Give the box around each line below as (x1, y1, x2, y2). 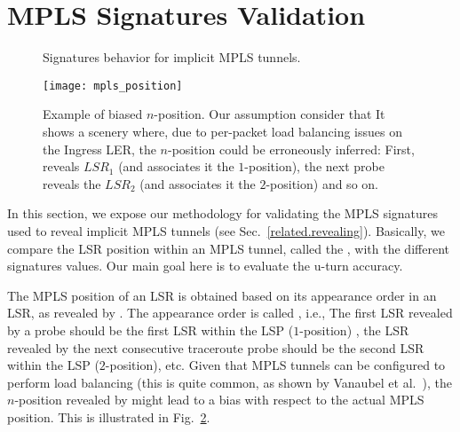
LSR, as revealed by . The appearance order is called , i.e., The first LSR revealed (7, 303, 453, 322)
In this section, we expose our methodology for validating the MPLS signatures (7, 204, 439, 223)
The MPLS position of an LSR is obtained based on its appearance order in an (7, 286, 437, 304)
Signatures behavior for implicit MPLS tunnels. (43, 48, 301, 67)
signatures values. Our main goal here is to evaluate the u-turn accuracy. (7, 256, 403, 275)
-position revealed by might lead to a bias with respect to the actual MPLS (14, 390, 424, 409)
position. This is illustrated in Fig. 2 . (7, 407, 210, 426)
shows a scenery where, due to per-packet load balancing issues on (43, 122, 402, 140)
